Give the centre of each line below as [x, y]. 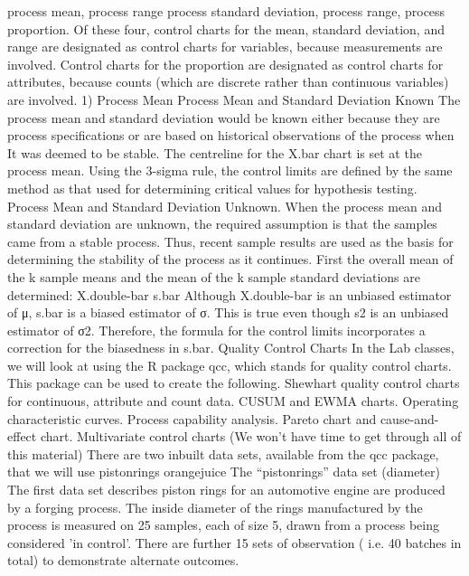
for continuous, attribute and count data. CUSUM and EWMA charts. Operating [233, 401]
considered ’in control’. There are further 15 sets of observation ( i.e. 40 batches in [234, 542]
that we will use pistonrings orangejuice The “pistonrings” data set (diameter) [224, 472]
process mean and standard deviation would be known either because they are [224, 117]
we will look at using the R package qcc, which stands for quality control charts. [230, 365]
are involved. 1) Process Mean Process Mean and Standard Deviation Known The [234, 99]
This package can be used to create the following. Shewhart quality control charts [234, 383]
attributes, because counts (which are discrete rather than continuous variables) [228, 82]
